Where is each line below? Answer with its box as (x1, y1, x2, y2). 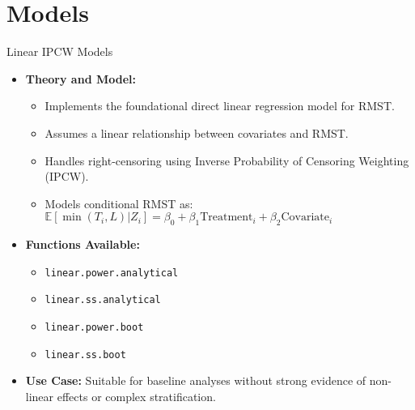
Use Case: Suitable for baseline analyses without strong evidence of (25, 372, 366, 389)
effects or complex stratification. (57, 387, 216, 404)
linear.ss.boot (44, 348, 126, 361)
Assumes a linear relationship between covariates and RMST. (44, 124, 349, 141)
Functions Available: (25, 236, 140, 253)
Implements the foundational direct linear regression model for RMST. (44, 97, 395, 114)
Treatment (200, 211, 253, 224)
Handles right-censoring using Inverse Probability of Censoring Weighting (44, 152, 409, 169)
